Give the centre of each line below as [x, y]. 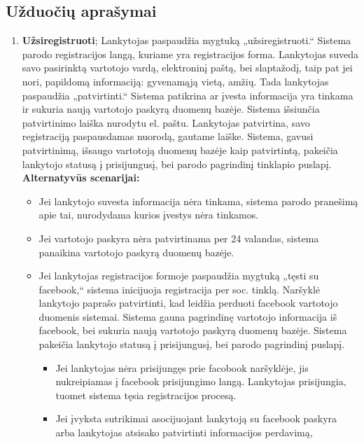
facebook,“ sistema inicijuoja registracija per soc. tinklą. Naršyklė [180, 289]
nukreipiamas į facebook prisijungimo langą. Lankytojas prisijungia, [201, 381]
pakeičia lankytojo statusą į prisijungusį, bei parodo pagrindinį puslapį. [192, 344]
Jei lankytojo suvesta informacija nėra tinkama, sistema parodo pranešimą [198, 201]
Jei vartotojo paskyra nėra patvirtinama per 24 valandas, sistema [179, 238]
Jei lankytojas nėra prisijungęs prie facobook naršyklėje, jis [182, 367]
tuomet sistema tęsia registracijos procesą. [146, 395]
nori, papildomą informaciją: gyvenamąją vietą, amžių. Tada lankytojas [175, 81]
